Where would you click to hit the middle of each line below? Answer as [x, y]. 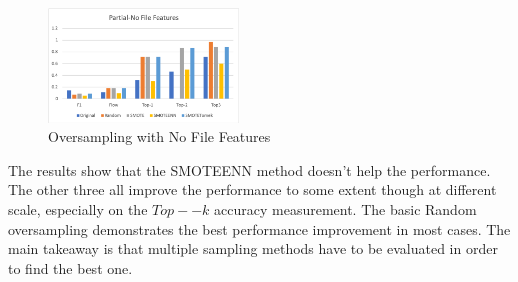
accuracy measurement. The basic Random [345, 209]
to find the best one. [70, 267]
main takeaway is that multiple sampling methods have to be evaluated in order [253, 248]
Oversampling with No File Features [159, 136]
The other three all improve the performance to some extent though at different [252, 189]
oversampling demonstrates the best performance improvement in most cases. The [259, 228]
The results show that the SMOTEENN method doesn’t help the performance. [249, 169]
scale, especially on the [78, 209]
